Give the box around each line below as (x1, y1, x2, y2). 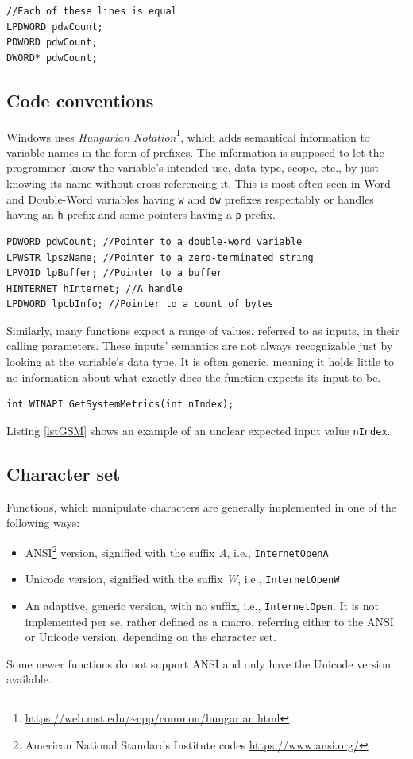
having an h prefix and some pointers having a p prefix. (6, 206, 276, 223)
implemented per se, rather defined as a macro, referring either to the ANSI (25, 613, 394, 629)
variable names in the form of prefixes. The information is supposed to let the (6, 143, 384, 160)
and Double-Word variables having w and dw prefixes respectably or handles (6, 190, 374, 207)
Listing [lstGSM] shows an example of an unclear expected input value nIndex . (6, 422, 391, 438)
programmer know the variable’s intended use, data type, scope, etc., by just (6, 159, 380, 176)
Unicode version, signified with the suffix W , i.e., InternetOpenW (25, 570, 340, 587)
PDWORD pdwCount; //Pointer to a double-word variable (6, 235, 303, 247)
